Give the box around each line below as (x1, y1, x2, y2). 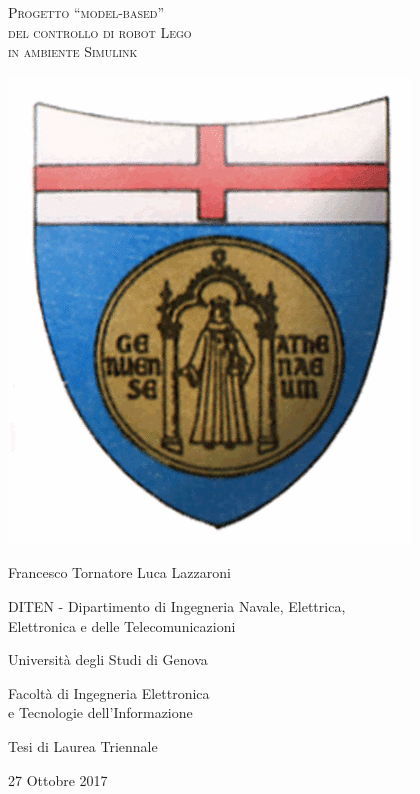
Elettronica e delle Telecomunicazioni (8, 615, 236, 636)
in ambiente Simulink (8, 41, 138, 62)
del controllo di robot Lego (8, 21, 192, 42)
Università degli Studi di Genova (8, 649, 208, 670)
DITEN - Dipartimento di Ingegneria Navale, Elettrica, (8, 595, 346, 616)
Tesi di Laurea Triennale (8, 735, 158, 756)
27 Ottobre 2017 (8, 769, 108, 790)
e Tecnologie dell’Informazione (8, 702, 193, 723)
